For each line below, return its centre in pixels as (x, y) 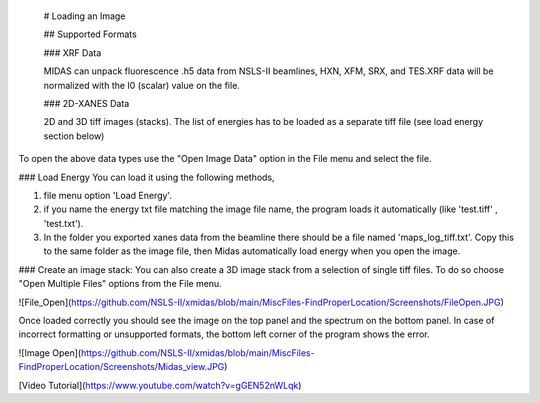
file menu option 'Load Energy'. (107, 195)
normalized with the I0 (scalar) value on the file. (141, 85)
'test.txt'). (63, 223)
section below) (74, 136)
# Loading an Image (84, 16)
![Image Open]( (50, 352)
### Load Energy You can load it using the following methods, (146, 177)
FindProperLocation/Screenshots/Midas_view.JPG (121, 367)
